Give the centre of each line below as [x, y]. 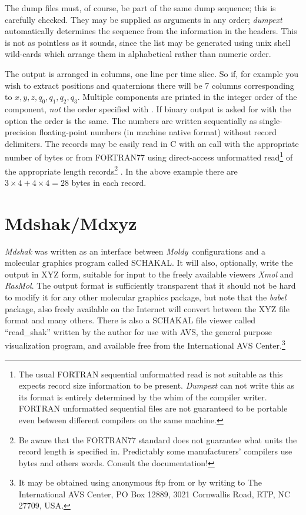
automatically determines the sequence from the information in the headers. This [151, 31]
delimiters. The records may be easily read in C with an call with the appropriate [152, 143]
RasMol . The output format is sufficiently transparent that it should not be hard [150, 285]
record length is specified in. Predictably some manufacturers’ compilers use [155, 451]
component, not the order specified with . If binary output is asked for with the [148, 108]
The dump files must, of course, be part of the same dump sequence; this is [140, 8]
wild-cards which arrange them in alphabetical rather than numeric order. [138, 54]
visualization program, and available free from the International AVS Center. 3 [145, 344]
